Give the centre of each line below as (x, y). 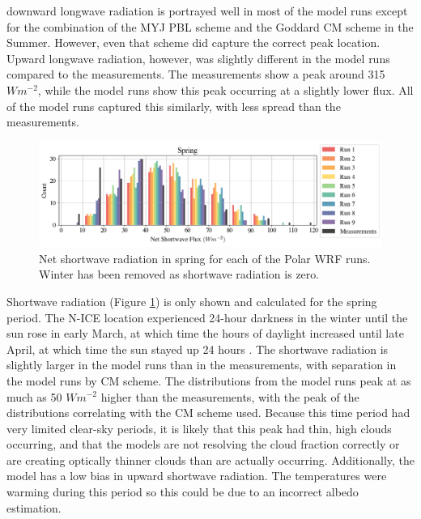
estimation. (34, 507)
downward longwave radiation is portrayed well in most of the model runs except (207, 11)
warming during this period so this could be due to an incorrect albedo (183, 492)
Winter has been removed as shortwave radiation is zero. (179, 274)
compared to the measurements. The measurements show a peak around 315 (196, 74)
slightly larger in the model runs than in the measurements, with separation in (202, 365)
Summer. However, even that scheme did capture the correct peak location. (193, 43)
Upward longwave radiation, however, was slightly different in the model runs (198, 58)
